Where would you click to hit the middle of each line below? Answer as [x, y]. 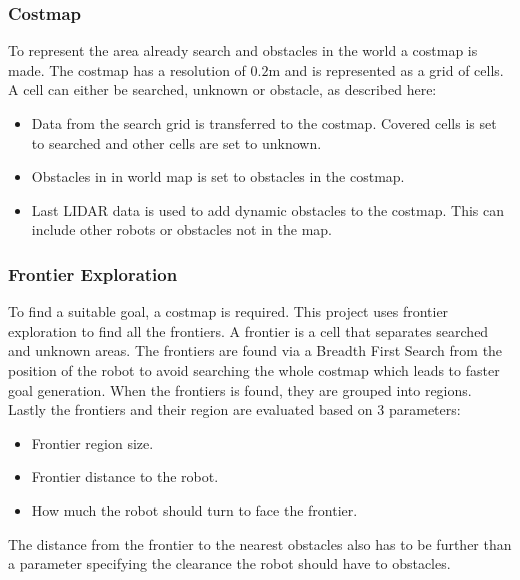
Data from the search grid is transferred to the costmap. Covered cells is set [264, 123]
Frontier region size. [92, 442]
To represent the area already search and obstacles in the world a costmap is [243, 50]
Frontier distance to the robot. [125, 476]
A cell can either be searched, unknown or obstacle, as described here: [222, 89]
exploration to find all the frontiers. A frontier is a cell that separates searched [248, 330]
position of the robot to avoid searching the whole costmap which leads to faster [254, 369]
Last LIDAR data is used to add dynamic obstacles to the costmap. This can [268, 209]
